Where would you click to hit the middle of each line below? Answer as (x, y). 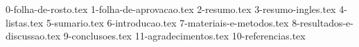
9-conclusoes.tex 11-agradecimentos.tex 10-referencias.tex (184, 36)
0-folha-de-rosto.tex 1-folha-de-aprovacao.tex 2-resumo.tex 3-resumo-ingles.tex (171, 9)
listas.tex (25, 22)
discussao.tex (33, 36)
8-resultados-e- (323, 22)
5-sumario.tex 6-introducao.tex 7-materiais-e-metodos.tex (167, 22)
